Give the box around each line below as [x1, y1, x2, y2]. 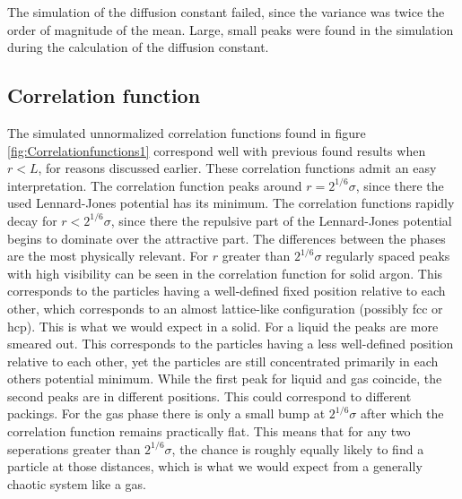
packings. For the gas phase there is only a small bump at [7, 404, 326, 423]
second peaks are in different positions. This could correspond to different [7, 386, 412, 405]
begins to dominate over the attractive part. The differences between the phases [7, 228, 446, 247]
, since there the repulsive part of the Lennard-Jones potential [110, 211, 452, 229]
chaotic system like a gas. [7, 474, 146, 493]
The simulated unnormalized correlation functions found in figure [7, 123, 366, 142]
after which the [360, 404, 444, 423]
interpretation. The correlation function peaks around [7, 176, 302, 194]
